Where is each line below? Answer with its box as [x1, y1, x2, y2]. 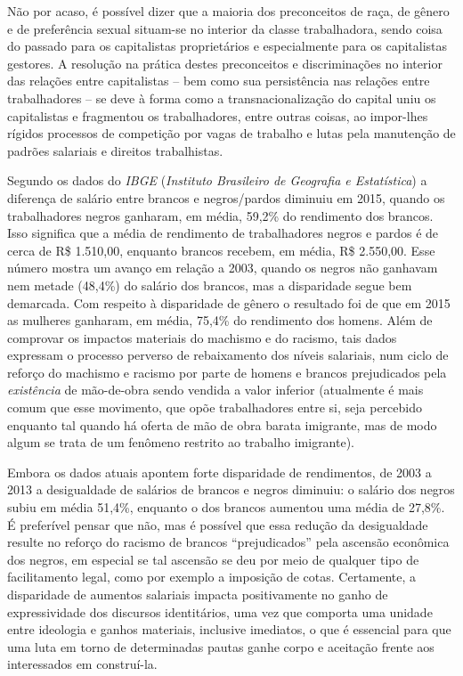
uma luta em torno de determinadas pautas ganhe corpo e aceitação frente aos [7, 637, 435, 656]
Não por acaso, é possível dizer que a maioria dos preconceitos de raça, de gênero [7, 2, 450, 20]
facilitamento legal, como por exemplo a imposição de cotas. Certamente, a [7, 567, 417, 586]
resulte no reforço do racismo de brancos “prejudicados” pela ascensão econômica [7, 533, 450, 551]
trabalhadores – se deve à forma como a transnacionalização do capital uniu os [7, 88, 436, 107]
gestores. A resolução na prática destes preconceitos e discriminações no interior [7, 53, 443, 72]
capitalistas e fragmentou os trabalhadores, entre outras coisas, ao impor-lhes [7, 106, 428, 125]
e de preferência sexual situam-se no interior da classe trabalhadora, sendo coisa [7, 19, 443, 37]
